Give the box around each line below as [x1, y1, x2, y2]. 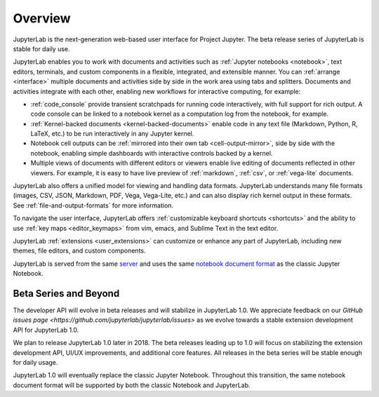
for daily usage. [13, 358, 58, 366]
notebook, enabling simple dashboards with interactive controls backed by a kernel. [30, 149, 273, 157]
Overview [13, 11, 71, 26]
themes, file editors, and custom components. [13, 246, 147, 255]
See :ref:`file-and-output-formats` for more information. [13, 201, 174, 210]
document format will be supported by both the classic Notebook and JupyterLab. [13, 381, 251, 389]
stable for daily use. [13, 44, 70, 53]
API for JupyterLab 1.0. [13, 325, 79, 334]
